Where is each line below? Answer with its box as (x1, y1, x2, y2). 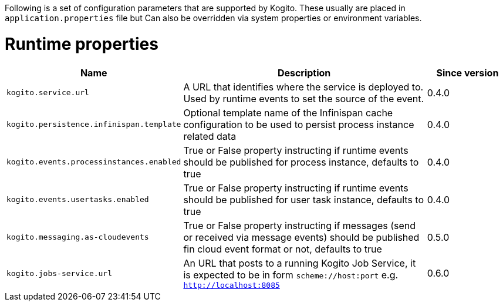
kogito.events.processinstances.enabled (6, 157, 181, 166)
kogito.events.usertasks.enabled (6, 195, 149, 204)
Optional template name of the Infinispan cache (183, 106, 393, 119)
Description (277, 66, 331, 79)
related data (183, 130, 237, 142)
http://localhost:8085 (183, 280, 280, 290)
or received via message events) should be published (183, 231, 420, 243)
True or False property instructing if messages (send (183, 219, 416, 231)
